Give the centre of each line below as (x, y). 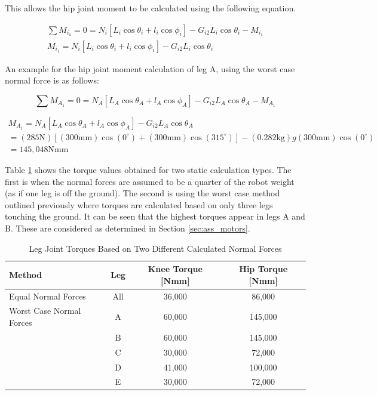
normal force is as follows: (52, 80)
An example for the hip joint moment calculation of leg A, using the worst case (150, 68)
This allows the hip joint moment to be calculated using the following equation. (151, 8)
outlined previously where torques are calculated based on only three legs (139, 204)
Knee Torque (175, 269)
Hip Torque (263, 269)
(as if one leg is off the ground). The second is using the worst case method (142, 193)
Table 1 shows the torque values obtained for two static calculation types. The (148, 169)
